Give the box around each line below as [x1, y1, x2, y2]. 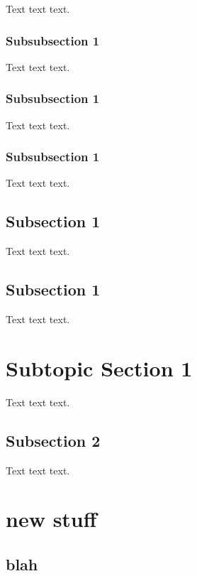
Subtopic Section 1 [6, 353, 193, 382]
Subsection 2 [6, 429, 101, 451]
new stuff [6, 504, 97, 533]
